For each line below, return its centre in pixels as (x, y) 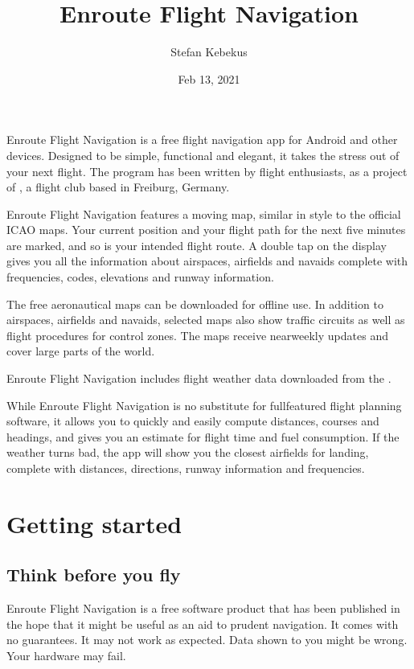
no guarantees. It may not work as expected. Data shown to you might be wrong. (207, 640)
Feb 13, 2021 (209, 78)
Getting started (94, 523)
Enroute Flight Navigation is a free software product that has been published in (203, 608)
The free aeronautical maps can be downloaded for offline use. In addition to (195, 304)
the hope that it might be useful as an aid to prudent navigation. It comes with (203, 624)
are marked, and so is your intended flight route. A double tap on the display (197, 245)
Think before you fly (94, 575)
